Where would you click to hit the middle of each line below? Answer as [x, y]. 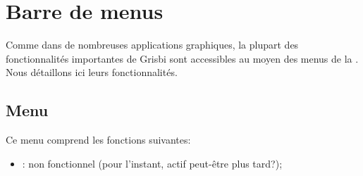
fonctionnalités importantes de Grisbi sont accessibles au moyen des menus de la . [182, 58]
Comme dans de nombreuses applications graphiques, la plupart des [152, 45]
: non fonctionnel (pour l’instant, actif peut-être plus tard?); [152, 163]
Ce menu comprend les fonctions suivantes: [98, 140]
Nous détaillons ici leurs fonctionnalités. [92, 72]
